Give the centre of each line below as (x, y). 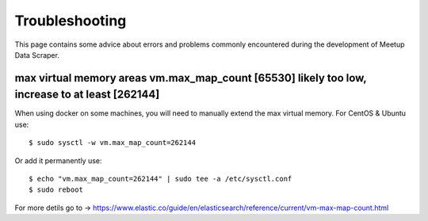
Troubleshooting (71, 21)
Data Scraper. (37, 55)
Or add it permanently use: (58, 160)
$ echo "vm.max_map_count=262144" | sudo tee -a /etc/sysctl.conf (160, 179)
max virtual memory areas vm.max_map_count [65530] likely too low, (191, 78)
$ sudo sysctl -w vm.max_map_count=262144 (113, 143)
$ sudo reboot (56, 190)
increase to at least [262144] (87, 95)
